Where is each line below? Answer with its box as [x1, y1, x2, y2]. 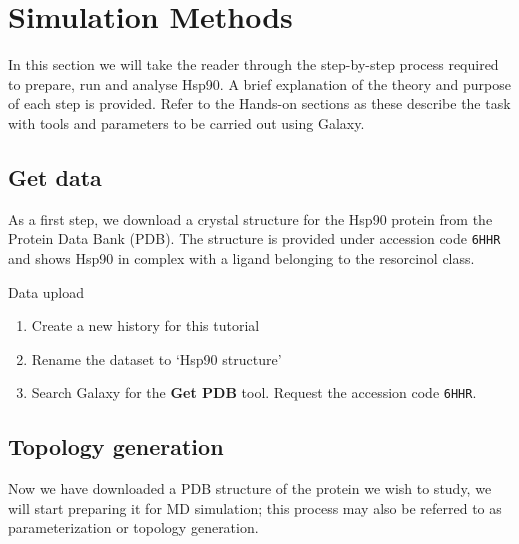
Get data [8, 161, 102, 192]
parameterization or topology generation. [8, 517, 259, 538]
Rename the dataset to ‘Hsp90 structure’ [31, 348, 282, 369]
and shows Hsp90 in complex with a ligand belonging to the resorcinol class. [8, 247, 475, 268]
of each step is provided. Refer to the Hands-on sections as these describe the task [8, 93, 511, 114]
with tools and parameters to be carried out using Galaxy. [8, 112, 365, 133]
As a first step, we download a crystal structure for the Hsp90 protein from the [8, 208, 493, 229]
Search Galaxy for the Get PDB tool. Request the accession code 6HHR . [31, 382, 477, 403]
